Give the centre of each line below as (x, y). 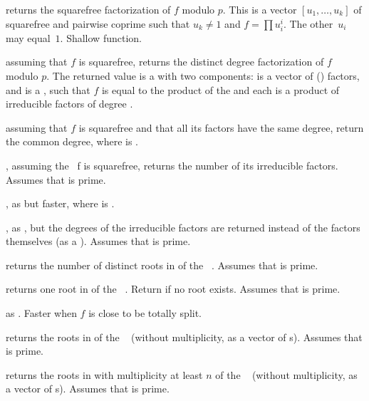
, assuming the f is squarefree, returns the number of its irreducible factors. (172, 165)
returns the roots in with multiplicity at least (104, 374)
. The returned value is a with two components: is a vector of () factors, (203, 75)
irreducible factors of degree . (69, 104)
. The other (308, 23)
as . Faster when (41, 313)
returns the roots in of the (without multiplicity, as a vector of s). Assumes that (184, 337)
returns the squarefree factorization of (88, 9)
